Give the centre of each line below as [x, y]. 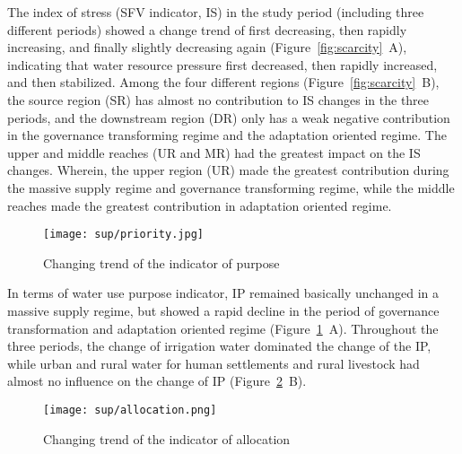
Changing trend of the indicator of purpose [161, 262]
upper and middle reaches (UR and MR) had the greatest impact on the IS [214, 152]
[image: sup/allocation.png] [130, 410]
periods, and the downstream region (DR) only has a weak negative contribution [229, 117]
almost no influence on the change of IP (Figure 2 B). [157, 381]
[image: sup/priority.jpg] [123, 235]
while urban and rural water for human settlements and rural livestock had [214, 363]
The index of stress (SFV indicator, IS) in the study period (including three [216, 12]
